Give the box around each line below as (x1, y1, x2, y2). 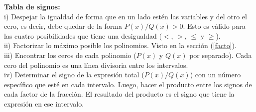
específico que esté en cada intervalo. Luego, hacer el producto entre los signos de (4, 79, 252, 89)
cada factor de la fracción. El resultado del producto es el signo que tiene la (4, 89, 235, 99)
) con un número (190, 69, 241, 80)
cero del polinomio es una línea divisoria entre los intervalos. (4, 59, 188, 70)
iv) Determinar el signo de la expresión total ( (4, 69, 144, 80)
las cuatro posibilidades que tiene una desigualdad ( (4, 30, 162, 41)
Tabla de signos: (4, 1, 60, 11)
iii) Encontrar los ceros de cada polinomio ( (4, 50, 136, 60)
